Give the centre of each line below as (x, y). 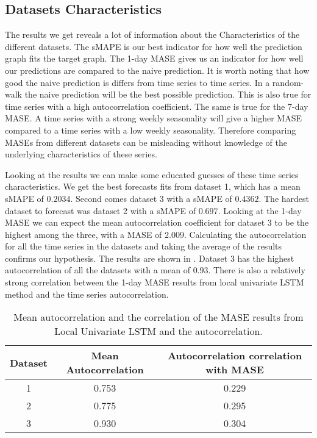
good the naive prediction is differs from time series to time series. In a (137, 82)
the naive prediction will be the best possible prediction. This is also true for (168, 94)
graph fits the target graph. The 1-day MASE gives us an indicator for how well (154, 58)
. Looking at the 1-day (260, 210)
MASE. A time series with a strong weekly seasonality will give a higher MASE (153, 118)
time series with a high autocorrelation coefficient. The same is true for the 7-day (157, 106)
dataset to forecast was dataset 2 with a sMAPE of (101, 210)
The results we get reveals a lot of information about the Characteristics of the (152, 34)
